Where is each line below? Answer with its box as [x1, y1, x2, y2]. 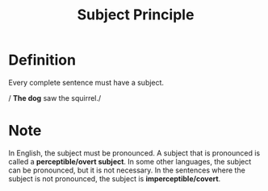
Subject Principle [77, 6, 195, 24]
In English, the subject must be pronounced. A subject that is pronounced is [8, 147, 261, 158]
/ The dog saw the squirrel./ [8, 93, 102, 102]
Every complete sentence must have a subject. [8, 77, 164, 87]
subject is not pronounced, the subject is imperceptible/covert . [8, 173, 221, 183]
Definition [8, 51, 77, 69]
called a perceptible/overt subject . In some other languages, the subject [8, 156, 252, 166]
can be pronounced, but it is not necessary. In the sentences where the [8, 165, 246, 175]
